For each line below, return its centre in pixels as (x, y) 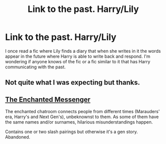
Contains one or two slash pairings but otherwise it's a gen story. (72, 132)
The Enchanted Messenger (48, 99)
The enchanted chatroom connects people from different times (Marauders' (83, 112)
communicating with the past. (35, 67)
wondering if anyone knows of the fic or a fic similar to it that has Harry (78, 61)
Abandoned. (18, 137)
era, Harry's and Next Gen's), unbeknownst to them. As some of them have (82, 117)
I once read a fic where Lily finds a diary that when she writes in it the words (83, 51)
